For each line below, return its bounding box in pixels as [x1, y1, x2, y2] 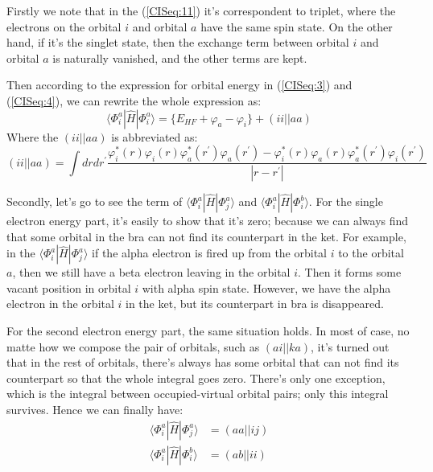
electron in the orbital [6, 295, 114, 312]
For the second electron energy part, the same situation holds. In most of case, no [6, 322, 410, 339]
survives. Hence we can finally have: [6, 400, 184, 417]
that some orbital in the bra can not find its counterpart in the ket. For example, [6, 228, 406, 244]
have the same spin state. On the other [200, 18, 393, 35]
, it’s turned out [311, 338, 390, 355]
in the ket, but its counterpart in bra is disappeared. [126, 295, 384, 312]
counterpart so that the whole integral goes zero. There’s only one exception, [6, 369, 386, 386]
